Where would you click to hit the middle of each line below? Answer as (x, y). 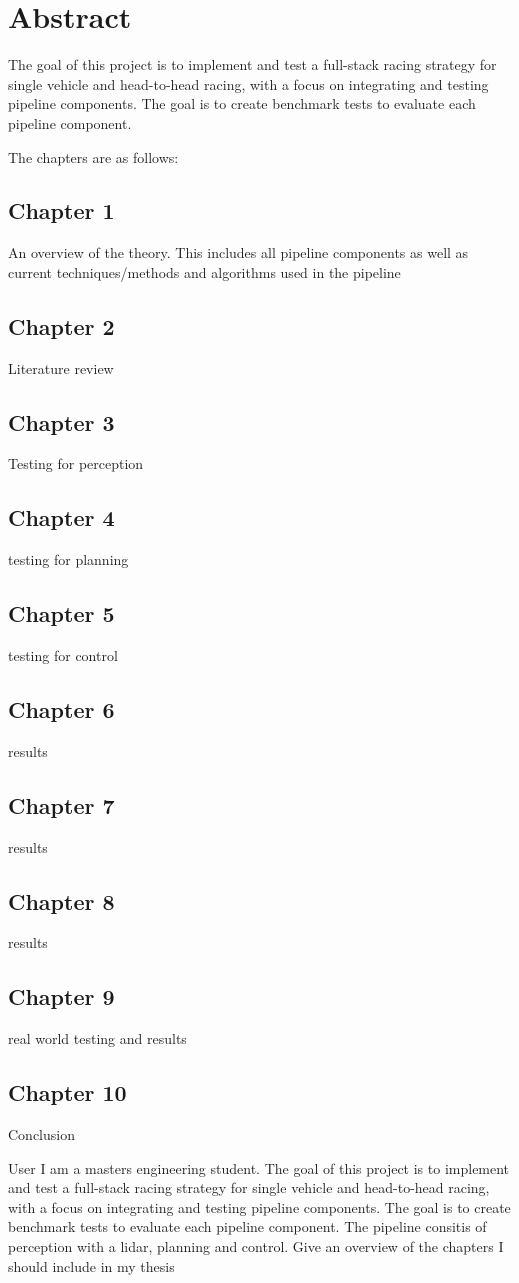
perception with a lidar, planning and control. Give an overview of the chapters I (256, 1246)
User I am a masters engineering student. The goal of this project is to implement (259, 1167)
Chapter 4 (61, 517)
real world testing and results (97, 1038)
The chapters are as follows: (93, 156)
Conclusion (41, 1134)
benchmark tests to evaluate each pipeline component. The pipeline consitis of (247, 1226)
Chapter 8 (61, 900)
